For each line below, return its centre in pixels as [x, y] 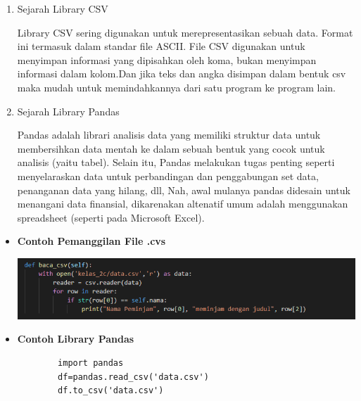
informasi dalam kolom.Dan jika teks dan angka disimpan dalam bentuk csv [182, 74]
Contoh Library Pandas [76, 339]
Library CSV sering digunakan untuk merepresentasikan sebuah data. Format [185, 32]
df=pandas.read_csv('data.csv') [133, 377]
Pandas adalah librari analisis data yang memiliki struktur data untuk [169, 135]
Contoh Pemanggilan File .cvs [91, 241]
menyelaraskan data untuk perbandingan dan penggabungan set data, [168, 176]
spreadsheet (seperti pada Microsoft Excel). [111, 217]
